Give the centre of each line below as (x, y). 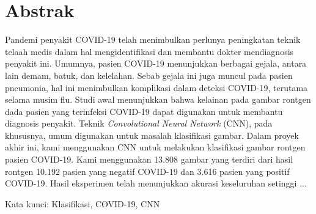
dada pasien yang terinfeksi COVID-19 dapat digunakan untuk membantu (144, 111)
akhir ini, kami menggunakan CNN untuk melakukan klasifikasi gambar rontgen (155, 147)
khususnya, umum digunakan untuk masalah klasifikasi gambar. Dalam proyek (152, 135)
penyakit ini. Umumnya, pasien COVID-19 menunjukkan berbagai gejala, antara (156, 63)
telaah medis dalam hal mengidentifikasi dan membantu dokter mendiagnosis (149, 51)
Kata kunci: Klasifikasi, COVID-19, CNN (83, 203)
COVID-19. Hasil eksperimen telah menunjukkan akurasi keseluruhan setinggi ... (156, 183)
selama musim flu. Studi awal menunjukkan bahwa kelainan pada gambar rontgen (158, 99)
